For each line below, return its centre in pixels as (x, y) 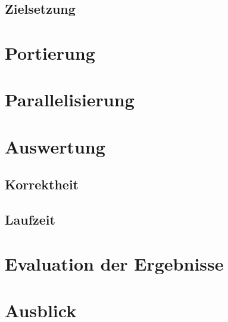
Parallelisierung (70, 99)
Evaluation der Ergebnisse (114, 263)
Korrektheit (42, 184)
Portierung (50, 52)
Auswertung (55, 146)
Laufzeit (30, 220)
